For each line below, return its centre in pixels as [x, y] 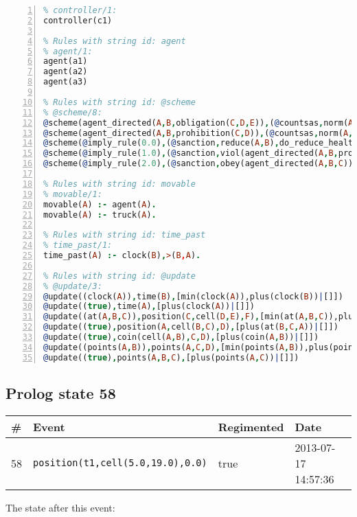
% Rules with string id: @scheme [119, 102]
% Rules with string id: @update [119, 276]
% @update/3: [73, 286]
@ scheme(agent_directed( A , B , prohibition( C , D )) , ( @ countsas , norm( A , [198, 133]
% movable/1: [73, 194]
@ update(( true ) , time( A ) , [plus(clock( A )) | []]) [149, 307]
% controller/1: [80, 10]
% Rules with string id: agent [115, 41]
